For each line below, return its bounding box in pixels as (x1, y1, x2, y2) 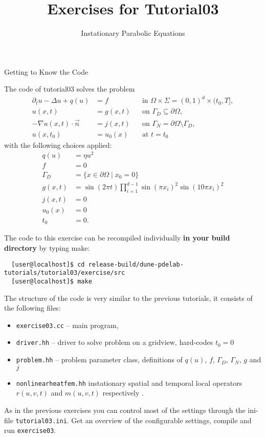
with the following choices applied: (4, 139, 112, 150)
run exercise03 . (4, 425, 56, 435)
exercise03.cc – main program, (16, 319, 119, 330)
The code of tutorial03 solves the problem (4, 83, 135, 94)
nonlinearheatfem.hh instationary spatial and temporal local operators (16, 377, 242, 388)
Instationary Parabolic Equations (81, 28, 185, 38)
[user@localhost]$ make (11, 277, 92, 285)
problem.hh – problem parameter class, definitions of (16, 354, 183, 365)
